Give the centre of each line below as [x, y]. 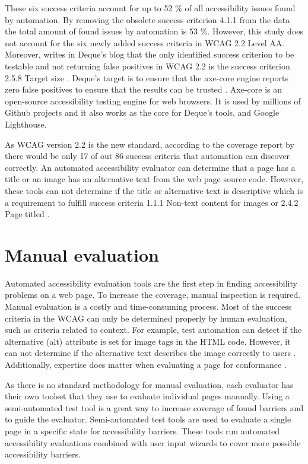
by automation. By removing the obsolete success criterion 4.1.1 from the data [147, 19]
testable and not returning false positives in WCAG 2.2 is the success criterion [147, 66]
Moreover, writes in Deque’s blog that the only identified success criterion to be [150, 54]
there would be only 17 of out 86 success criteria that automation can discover [147, 156]
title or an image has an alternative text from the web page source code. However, [154, 179]
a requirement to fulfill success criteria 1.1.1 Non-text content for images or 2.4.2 [152, 202]
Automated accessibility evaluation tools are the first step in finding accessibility [151, 283]
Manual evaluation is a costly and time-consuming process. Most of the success [148, 306]
